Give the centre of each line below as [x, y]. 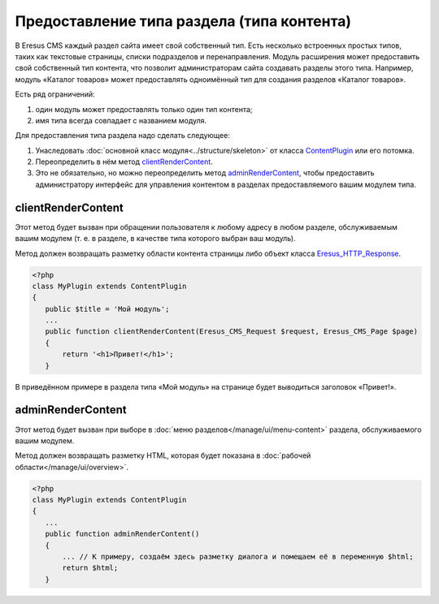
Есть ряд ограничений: [55, 94]
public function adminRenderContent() [122, 534]
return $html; [90, 568]
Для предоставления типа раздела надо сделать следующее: [123, 136]
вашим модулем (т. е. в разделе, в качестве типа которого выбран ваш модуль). [155, 239]
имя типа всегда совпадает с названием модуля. [121, 120]
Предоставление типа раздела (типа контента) [183, 21]
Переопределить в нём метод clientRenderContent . [124, 162]
